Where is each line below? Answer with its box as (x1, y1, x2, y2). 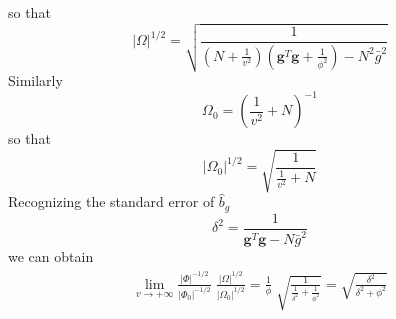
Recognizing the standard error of (8, 191, 215, 212)
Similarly (8, 70, 63, 91)
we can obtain (8, 246, 94, 267)
